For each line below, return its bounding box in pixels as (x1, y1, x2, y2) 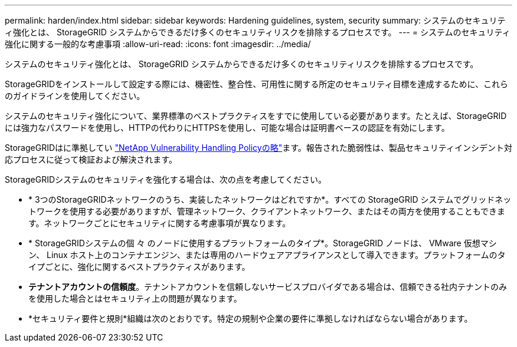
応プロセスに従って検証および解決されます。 (5, 154, 177, 164)
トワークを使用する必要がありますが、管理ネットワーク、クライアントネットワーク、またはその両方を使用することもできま (28, 206, 506, 216)
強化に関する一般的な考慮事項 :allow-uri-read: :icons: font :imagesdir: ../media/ (5, 39, 311, 49)
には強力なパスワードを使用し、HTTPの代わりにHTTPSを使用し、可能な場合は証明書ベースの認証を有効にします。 (5, 123, 450, 133)
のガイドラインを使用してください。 (5, 91, 145, 101)
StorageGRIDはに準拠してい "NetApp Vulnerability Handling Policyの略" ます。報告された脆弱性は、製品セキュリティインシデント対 (5, 143, 513, 153)
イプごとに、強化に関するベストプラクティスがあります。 (28, 262, 250, 272)
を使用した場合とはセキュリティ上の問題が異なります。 (28, 293, 242, 303)
